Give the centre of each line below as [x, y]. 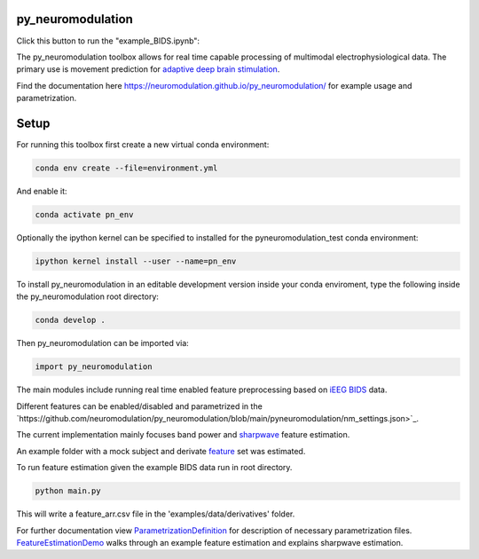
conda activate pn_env [84, 214]
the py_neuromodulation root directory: [88, 296]
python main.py [68, 491]
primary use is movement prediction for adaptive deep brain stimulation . [148, 69]
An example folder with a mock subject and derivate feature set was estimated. [161, 451]
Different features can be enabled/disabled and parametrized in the [140, 406]
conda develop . [71, 320]
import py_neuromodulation [94, 367]
